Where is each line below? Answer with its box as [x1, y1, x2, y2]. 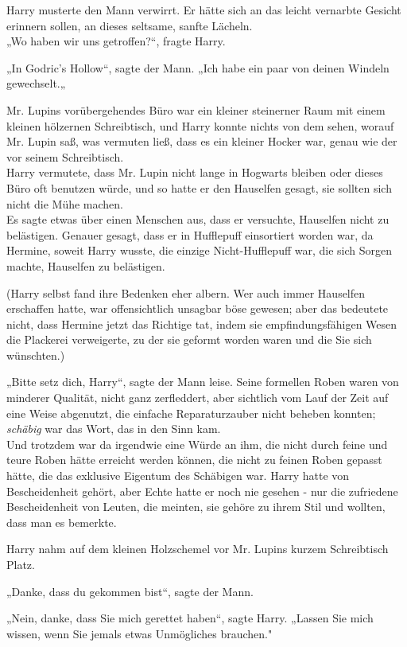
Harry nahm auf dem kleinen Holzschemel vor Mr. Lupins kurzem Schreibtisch [6, 540, 389, 557]
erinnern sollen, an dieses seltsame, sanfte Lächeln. [6, 17, 253, 33]
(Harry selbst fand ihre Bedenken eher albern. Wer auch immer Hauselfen [6, 284, 366, 301]
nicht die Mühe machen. [6, 195, 123, 212]
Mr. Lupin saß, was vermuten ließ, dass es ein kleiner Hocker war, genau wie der [6, 133, 397, 150]
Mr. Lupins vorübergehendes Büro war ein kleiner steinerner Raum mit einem [6, 101, 386, 118]
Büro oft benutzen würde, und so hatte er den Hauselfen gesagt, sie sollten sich [6, 179, 392, 196]
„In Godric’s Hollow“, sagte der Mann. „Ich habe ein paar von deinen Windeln [6, 59, 390, 76]
